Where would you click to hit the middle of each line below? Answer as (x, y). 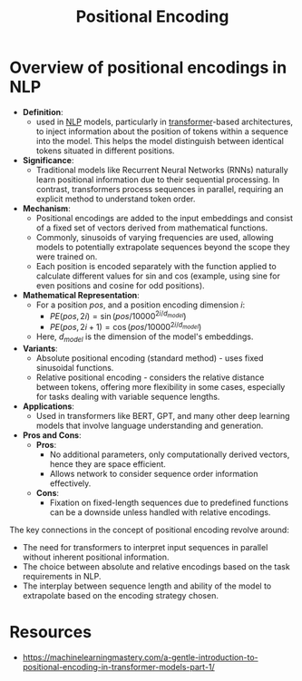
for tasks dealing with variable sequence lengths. (128, 397)
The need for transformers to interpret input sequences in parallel (145, 548)
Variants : (40, 349)
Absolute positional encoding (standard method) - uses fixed (150, 358)
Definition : (43, 112)
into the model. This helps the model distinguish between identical (160, 141)
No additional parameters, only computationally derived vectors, (170, 454)
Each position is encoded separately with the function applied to (156, 266)
